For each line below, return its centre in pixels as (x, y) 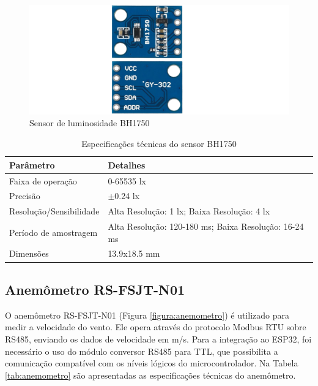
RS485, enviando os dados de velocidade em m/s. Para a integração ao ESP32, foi (158, 339)
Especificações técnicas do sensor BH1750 (159, 144)
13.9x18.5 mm (134, 253)
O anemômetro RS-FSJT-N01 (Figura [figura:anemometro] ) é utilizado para (147, 315)
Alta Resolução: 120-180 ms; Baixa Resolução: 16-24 (206, 226)
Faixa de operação (43, 180)
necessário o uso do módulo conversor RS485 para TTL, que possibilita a (142, 351)
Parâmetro (32, 165)
